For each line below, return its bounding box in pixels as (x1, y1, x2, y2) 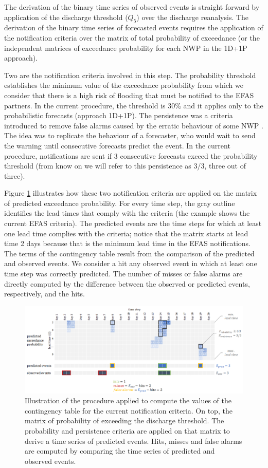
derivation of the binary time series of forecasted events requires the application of (4, 22, 263, 33)
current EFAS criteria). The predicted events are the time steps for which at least (4, 218, 262, 229)
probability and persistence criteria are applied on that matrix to (25, 425, 230, 436)
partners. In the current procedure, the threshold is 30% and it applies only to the (4, 100, 263, 110)
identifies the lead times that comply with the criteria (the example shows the (4, 208, 250, 218)
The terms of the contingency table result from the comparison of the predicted (4, 248, 255, 258)
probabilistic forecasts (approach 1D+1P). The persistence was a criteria (4, 110, 233, 121)
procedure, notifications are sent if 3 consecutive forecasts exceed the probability (4, 150, 258, 161)
